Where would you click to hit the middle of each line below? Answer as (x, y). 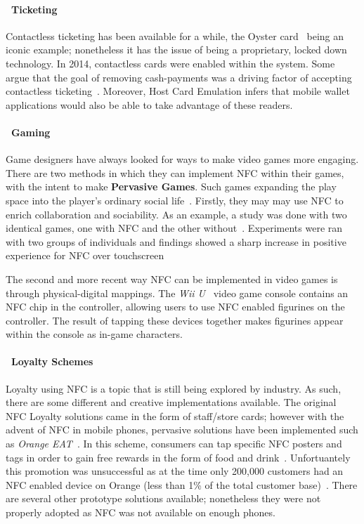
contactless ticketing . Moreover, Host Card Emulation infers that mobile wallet (178, 91)
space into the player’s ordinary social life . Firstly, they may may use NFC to (175, 200)
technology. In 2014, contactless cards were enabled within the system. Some (170, 63)
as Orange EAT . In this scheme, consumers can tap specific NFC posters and (174, 444)
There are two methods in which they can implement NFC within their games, (175, 172)
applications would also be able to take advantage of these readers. (149, 104)
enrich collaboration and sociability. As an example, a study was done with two (176, 214)
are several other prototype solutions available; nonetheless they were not (163, 498)
